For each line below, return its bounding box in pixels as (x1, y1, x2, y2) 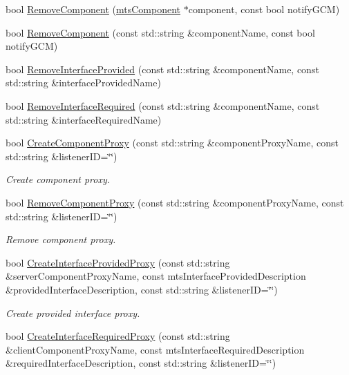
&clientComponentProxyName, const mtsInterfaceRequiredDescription (6, 342, 305, 356)
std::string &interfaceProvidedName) (6, 75, 161, 90)
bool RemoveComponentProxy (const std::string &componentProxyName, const (6, 195, 344, 209)
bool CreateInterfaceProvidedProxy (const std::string (6, 255, 230, 269)
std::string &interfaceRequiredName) (6, 112, 162, 126)
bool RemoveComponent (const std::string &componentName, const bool (6, 25, 315, 39)
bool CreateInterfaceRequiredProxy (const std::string (6, 329, 230, 343)
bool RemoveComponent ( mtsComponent (6, 2, 181, 16)
